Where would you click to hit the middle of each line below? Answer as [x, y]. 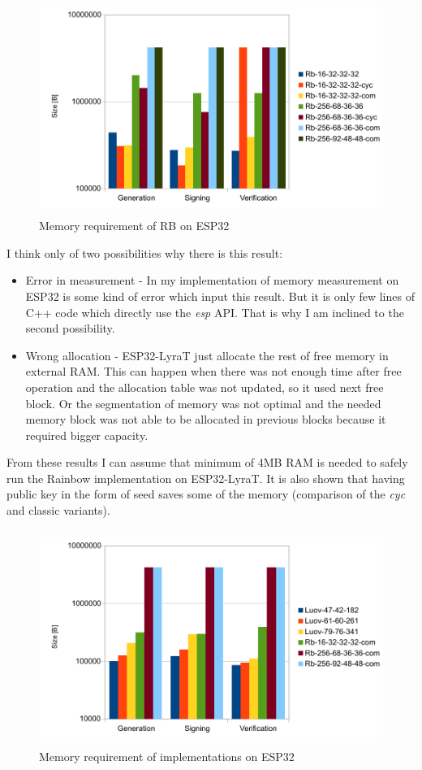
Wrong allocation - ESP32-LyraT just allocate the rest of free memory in [207, 355]
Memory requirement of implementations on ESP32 [167, 756]
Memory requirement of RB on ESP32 [134, 226]
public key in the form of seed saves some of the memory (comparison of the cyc [206, 494]
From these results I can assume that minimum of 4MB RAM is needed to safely [207, 462]
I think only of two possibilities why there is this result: [145, 252]
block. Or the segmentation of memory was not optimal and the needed [203, 403]
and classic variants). [58, 510]
